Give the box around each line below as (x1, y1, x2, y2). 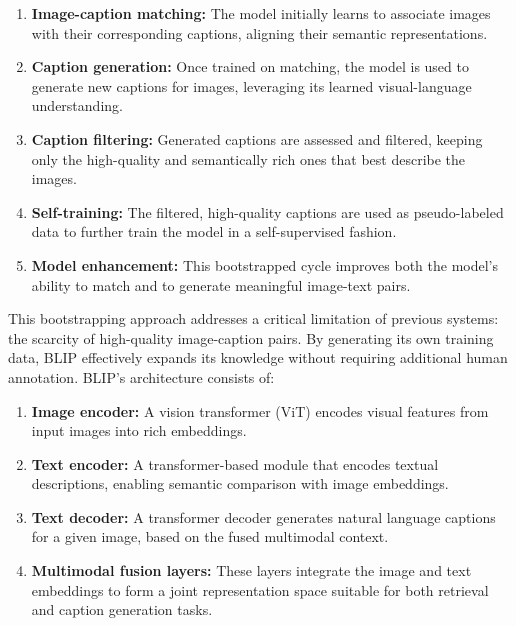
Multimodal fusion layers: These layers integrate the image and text (31, 560, 472, 581)
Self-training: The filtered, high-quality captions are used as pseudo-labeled (31, 201, 504, 222)
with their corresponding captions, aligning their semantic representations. (31, 22, 488, 43)
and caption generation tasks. (31, 599, 213, 620)
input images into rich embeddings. (31, 420, 247, 441)
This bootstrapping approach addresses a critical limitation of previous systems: (8, 308, 499, 329)
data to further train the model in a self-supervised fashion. (31, 221, 397, 242)
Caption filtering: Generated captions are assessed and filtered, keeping (31, 128, 483, 149)
